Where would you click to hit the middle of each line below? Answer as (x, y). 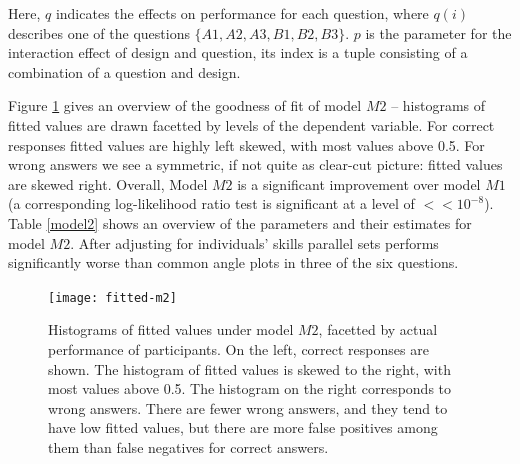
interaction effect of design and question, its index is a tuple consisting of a (238, 52)
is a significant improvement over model (359, 183)
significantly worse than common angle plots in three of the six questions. (233, 262)
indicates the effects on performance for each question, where (242, 13)
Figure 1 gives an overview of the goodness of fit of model (185, 105)
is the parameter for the (438, 32)
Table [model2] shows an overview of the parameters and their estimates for (240, 222)
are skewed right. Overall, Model (108, 183)
